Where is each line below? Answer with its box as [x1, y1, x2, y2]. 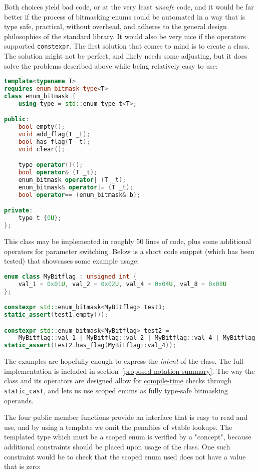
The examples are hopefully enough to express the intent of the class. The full [4, 356, 243, 366]
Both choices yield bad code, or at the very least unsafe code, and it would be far [4, 2, 254, 12]
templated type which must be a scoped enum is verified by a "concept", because [4, 431, 251, 442]
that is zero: [4, 461, 41, 471]
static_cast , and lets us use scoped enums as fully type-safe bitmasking [4, 385, 228, 395]
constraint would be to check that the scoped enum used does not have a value [4, 451, 246, 461]
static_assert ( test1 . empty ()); [4, 311, 108, 318]
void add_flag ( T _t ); [18, 131, 90, 138]
